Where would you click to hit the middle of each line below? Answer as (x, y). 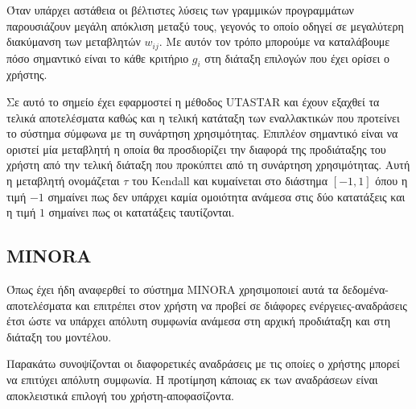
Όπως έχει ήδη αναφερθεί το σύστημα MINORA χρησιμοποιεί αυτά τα (173, 289)
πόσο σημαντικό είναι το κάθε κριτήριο (98, 58)
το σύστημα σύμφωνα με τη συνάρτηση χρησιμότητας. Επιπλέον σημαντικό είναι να (202, 133)
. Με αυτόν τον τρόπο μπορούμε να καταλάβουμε (274, 41)
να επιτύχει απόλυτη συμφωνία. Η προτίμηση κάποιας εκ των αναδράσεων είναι (192, 379)
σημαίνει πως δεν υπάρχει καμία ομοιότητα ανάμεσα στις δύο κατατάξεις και (227, 196)
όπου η (391, 180)
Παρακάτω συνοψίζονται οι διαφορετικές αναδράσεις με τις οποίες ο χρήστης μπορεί (203, 364)
